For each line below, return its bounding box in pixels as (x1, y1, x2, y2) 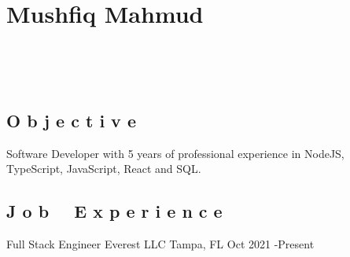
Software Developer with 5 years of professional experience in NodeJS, (6, 145, 344, 161)
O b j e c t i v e (6, 108, 136, 132)
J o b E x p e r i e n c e (6, 199, 223, 223)
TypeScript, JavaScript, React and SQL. (6, 160, 201, 177)
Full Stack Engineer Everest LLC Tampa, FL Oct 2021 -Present (6, 235, 315, 251)
